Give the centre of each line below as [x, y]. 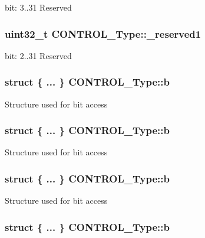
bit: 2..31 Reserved [38, 55]
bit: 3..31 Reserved [38, 7]
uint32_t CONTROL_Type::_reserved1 [103, 33]
